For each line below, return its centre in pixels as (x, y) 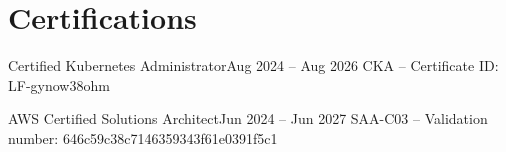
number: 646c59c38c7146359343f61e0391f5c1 (143, 137)
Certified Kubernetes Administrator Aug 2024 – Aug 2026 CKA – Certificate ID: (253, 65)
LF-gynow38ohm (59, 84)
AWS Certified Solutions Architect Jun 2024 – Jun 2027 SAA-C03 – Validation (248, 118)
